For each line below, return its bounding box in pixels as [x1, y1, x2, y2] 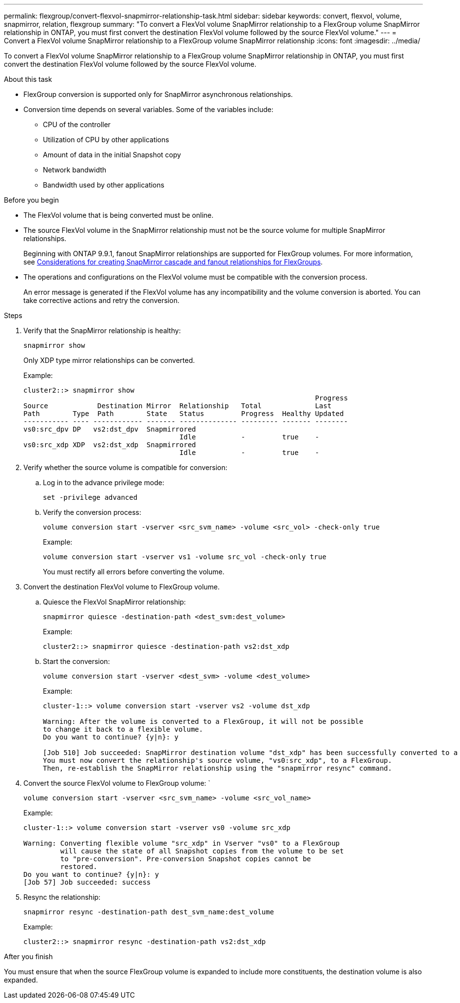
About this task [4, 75, 52, 83]
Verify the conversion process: [43, 508, 141, 516]
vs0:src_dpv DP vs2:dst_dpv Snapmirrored [23, 425, 196, 433]
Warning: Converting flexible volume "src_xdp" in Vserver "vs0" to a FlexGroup [23, 839, 340, 847]
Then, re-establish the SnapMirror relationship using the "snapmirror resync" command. [43, 764, 392, 772]
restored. [60, 863, 97, 871]
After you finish [4, 952, 53, 961]
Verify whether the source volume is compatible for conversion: [23, 463, 228, 472]
